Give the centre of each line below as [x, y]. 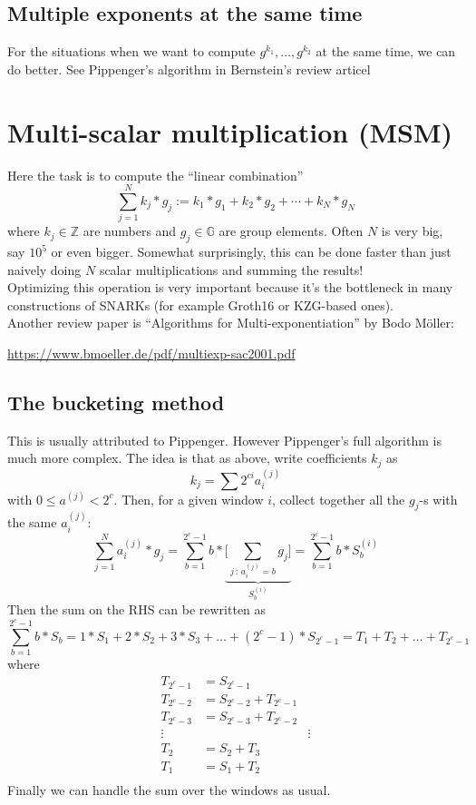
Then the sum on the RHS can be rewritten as [137, 609]
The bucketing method [116, 402]
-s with [438, 499]
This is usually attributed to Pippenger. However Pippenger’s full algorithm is [224, 440]
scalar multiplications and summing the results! [231, 269]
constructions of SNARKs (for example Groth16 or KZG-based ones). [200, 304]
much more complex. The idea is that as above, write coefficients [187, 458]
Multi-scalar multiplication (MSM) [230, 131]
